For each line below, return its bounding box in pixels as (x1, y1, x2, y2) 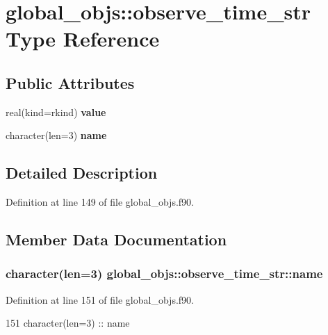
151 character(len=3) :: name (6, 316, 130, 330)
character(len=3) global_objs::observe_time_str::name (6, 265, 323, 282)
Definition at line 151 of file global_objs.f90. (6, 292, 194, 307)
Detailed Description (6, 162, 158, 183)
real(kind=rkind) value (6, 104, 106, 119)
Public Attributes (6, 72, 135, 93)
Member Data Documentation (6, 229, 227, 250)
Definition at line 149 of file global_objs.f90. (6, 195, 194, 209)
